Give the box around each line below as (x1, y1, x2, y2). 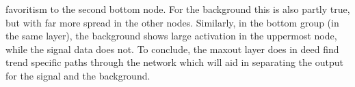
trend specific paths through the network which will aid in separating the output (5, 55, 343, 69)
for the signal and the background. (5, 68, 150, 82)
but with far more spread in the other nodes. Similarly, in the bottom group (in (5, 15, 339, 29)
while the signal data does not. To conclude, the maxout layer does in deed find (5, 41, 339, 56)
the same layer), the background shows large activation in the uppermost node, (5, 29, 337, 43)
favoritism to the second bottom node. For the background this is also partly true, (5, 2, 350, 16)
